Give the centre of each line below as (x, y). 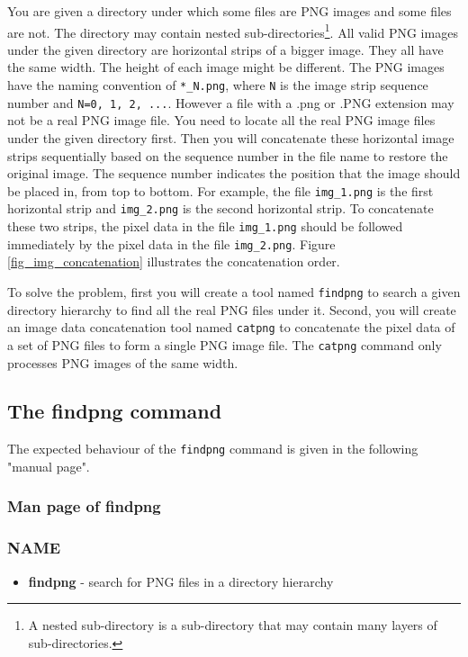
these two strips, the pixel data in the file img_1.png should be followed (205, 226)
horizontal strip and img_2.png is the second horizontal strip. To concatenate (220, 208)
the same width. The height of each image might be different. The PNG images (226, 67)
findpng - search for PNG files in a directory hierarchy (181, 581)
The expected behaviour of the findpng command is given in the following (213, 449)
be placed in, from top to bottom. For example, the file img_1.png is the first (220, 190)
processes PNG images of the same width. (123, 362)
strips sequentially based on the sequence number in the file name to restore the (228, 155)
